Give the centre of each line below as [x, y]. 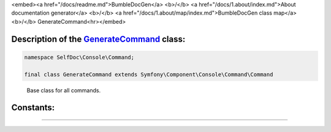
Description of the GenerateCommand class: [98, 39]
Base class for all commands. [64, 90]
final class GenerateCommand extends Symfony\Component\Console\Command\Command [149, 74]
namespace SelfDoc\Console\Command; [79, 57]
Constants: [33, 108]
